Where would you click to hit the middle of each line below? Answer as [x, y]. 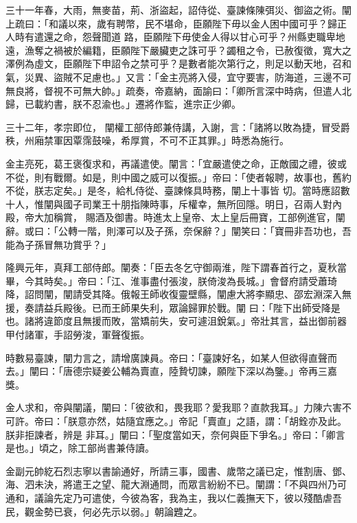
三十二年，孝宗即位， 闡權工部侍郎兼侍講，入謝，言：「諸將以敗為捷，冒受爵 [178, 127]
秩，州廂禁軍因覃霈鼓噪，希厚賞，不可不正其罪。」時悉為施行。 [147, 140]
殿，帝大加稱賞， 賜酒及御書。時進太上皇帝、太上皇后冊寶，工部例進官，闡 [175, 217]
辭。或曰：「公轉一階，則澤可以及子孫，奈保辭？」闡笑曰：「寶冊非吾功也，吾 [178, 230]
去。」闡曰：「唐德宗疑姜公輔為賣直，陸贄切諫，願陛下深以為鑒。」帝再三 [166, 371]
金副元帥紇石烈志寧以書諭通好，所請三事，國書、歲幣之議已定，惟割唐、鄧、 [178, 470]
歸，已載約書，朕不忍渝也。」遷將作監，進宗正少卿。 [123, 104]
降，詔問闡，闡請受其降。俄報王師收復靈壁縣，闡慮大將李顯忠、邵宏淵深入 [174, 294]
